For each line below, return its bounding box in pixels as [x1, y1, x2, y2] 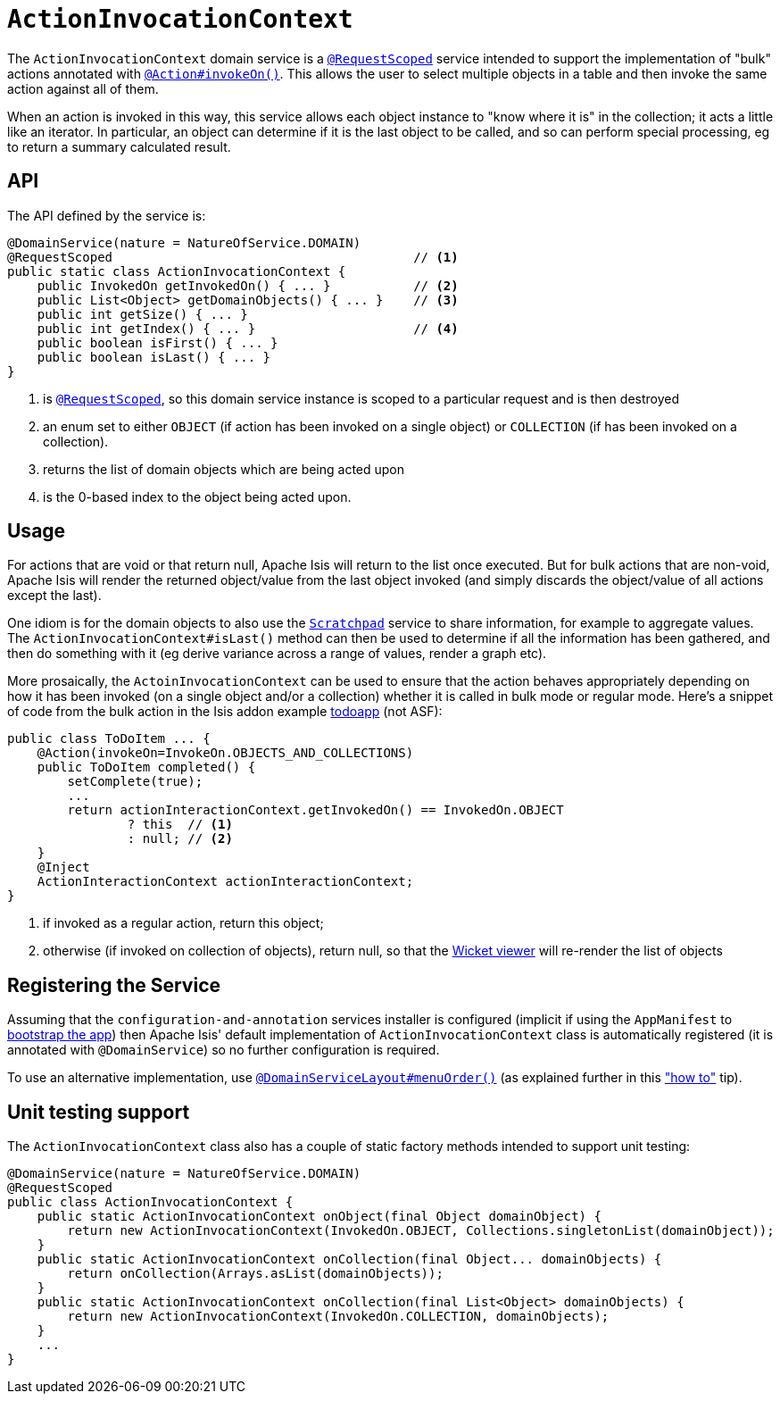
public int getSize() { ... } [37, 306, 248, 321]
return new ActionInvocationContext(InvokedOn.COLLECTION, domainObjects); [67, 1309, 610, 1324]
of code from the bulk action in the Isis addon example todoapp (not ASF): [7, 704, 443, 720]
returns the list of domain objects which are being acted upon [43, 461, 405, 477]
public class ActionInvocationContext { [7, 1195, 294, 1210]
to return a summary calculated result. [7, 138, 231, 154]
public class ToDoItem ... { [7, 731, 211, 746]
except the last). [7, 588, 102, 604]
